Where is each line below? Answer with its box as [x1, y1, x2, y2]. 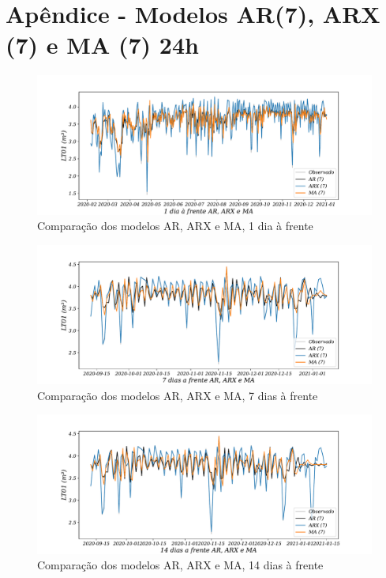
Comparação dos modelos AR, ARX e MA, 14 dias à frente [37, 557, 324, 573]
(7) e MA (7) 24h [6, 28, 199, 61]
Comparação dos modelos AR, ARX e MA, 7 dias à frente [37, 387, 318, 403]
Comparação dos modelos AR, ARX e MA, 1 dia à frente [37, 217, 313, 234]
